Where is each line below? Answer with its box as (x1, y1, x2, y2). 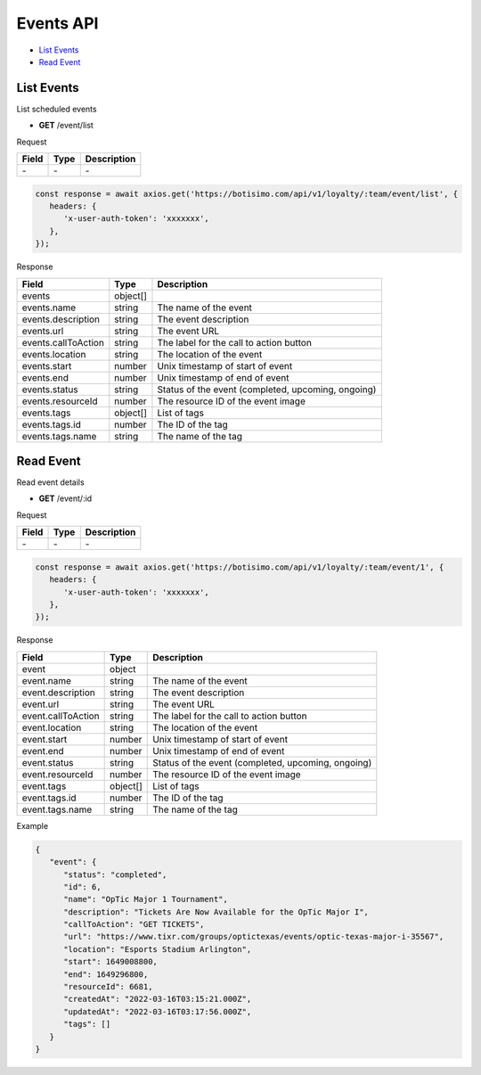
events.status (21, 383, 79, 396)
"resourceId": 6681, (63, 981, 153, 992)
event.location (21, 721, 82, 734)
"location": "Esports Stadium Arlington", (63, 944, 252, 954)
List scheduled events (16, 103, 97, 114)
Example (16, 820, 49, 831)
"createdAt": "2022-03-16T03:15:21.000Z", (63, 994, 252, 1005)
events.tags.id (21, 418, 82, 431)
